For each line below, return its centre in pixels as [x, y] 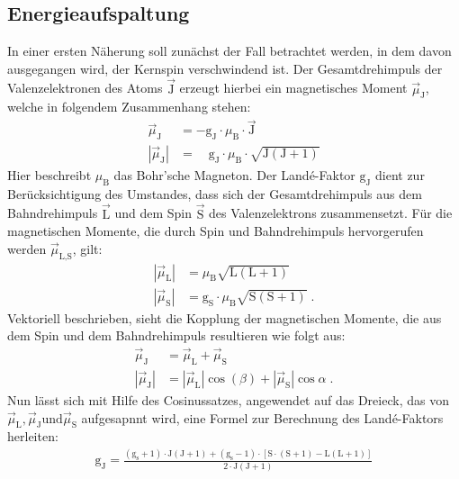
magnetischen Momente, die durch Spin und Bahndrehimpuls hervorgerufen [216, 231]
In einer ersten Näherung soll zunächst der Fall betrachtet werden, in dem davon [229, 51]
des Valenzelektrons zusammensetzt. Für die [331, 213]
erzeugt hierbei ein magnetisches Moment [293, 88]
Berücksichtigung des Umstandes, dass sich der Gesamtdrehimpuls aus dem [215, 193]
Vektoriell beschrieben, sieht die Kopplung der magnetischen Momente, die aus [225, 317]
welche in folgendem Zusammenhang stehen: [129, 107]
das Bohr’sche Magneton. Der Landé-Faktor [234, 175]
